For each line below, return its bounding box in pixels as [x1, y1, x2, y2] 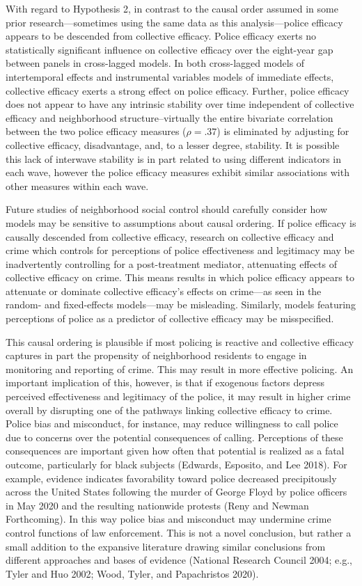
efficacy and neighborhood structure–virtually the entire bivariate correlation [6, 110, 333, 125]
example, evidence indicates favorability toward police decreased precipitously [6, 470, 337, 485]
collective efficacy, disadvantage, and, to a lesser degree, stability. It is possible [6, 137, 340, 152]
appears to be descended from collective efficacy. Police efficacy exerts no [6, 29, 317, 43]
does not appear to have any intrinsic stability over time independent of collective [6, 97, 354, 111]
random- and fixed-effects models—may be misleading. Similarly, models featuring [6, 297, 356, 312]
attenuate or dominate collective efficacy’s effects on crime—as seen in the [6, 283, 322, 298]
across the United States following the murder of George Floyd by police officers [6, 484, 347, 499]
